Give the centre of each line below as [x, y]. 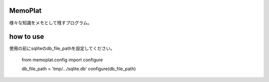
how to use [27, 37]
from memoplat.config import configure [62, 60]
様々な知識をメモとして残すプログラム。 [51, 23]
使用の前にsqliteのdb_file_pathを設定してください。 [62, 48]
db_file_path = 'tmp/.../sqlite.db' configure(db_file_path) [79, 69]
